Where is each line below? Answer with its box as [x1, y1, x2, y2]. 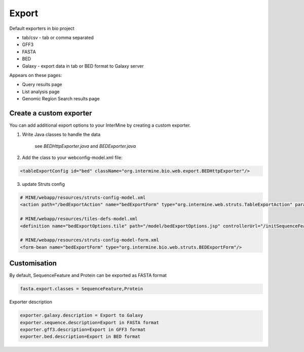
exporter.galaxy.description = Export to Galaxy [20, 312, 143, 319]
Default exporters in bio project [9, 25, 74, 31]
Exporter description [9, 299, 53, 305]
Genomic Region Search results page [22, 96, 100, 102]
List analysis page [22, 89, 60, 95]
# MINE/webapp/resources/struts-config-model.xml [20, 195, 146, 201]
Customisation [9, 259, 57, 268]
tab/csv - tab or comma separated [22, 34, 94, 41]
